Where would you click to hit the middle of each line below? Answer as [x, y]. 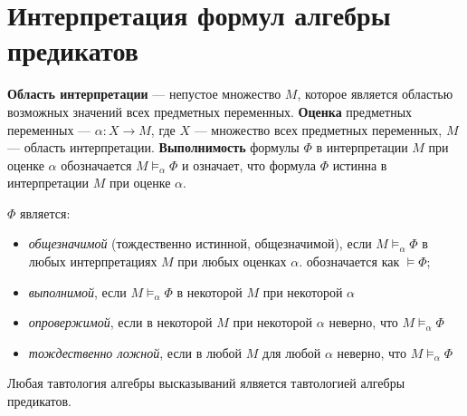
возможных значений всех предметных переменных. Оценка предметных [210, 111]
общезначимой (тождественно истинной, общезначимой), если [200, 243]
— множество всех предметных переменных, [318, 129]
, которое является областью [375, 94]
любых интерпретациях [93, 261]
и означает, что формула [249, 164]
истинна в [360, 164]
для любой [292, 352]
